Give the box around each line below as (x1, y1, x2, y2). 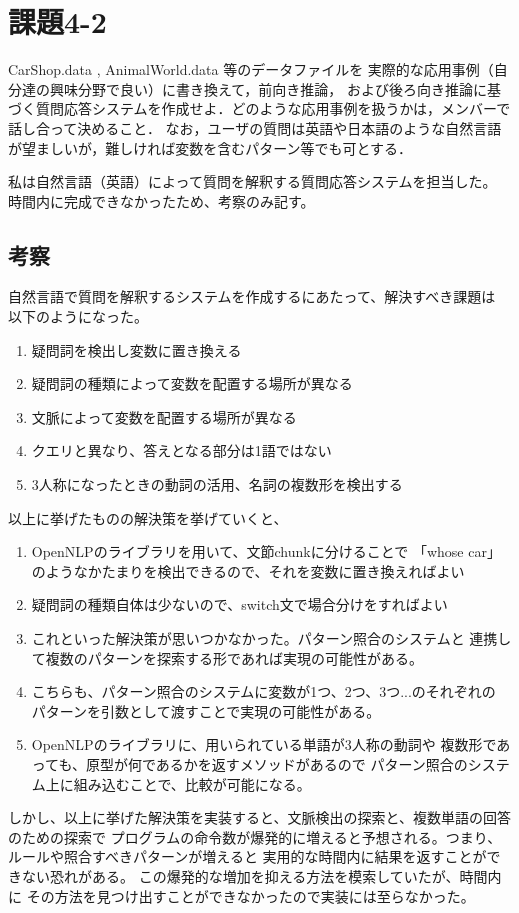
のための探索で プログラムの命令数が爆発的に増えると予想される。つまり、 (8, 826, 502, 847)
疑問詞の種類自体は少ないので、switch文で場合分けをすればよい (31, 594, 448, 615)
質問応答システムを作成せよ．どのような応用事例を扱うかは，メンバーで (35, 98, 511, 119)
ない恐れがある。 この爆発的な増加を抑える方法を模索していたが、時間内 (21, 865, 502, 886)
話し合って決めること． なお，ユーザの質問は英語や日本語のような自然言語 (8, 117, 502, 138)
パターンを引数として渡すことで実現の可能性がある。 (31, 700, 381, 721)
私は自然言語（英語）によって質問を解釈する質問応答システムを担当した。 (8, 171, 497, 192)
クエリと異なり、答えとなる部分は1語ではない (31, 440, 332, 461)
